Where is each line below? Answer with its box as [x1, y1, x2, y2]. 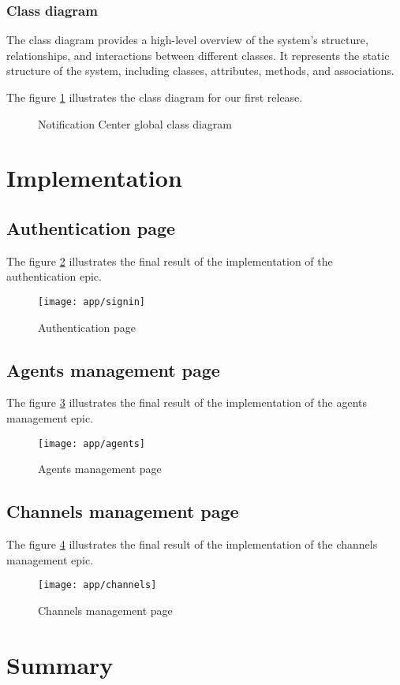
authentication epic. [6, 268, 102, 285]
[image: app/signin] [38, 296, 146, 307]
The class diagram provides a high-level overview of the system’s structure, [6, 32, 368, 48]
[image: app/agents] [38, 437, 146, 449]
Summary [6, 648, 114, 680]
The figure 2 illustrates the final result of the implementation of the [6, 252, 333, 269]
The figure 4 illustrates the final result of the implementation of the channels [6, 536, 378, 553]
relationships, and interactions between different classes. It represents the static [6, 47, 390, 63]
